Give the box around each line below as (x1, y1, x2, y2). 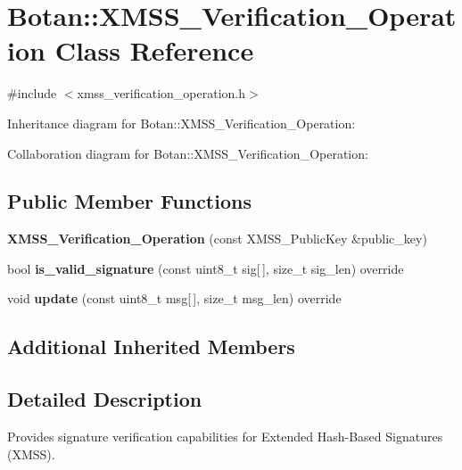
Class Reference (54, 32, 254, 69)
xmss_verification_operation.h (77, 84, 246, 103)
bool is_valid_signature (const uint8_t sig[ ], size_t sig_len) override (7, 259, 404, 277)
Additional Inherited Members (7, 333, 295, 360)
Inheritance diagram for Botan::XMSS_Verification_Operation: (7, 113, 356, 132)
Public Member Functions (7, 187, 252, 215)
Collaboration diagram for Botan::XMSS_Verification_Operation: (7, 144, 368, 162)
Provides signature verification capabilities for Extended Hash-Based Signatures (7, 427, 443, 446)
